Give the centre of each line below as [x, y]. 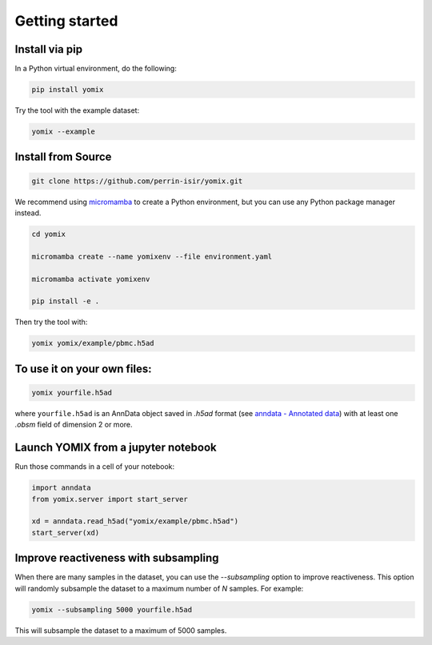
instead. [28, 213]
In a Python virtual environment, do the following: [96, 69]
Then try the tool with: [51, 322]
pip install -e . [66, 301]
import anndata [61, 488]
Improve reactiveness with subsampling [117, 558]
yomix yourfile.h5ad [72, 393]
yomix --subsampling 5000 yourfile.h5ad [112, 609]
